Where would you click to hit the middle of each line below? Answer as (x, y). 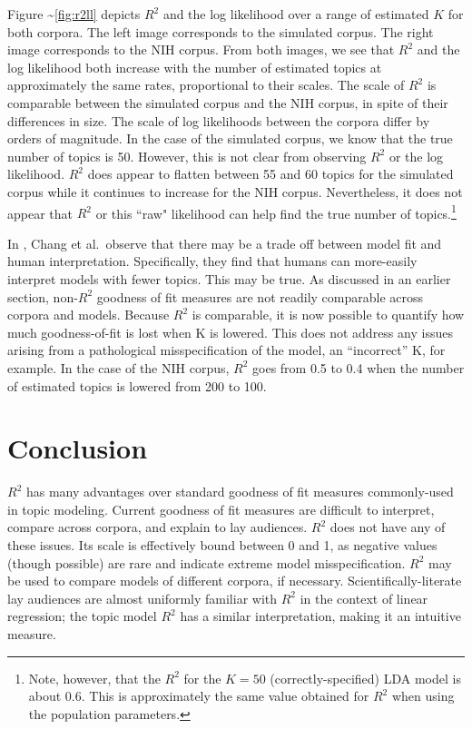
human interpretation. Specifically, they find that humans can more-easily (212, 261)
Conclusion (78, 448)
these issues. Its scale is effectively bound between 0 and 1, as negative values (222, 545)
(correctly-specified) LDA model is (365, 678)
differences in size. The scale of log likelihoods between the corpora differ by (219, 120)
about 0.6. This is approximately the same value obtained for (199, 696)
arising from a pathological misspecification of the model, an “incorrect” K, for (226, 350)
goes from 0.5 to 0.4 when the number (359, 367)
